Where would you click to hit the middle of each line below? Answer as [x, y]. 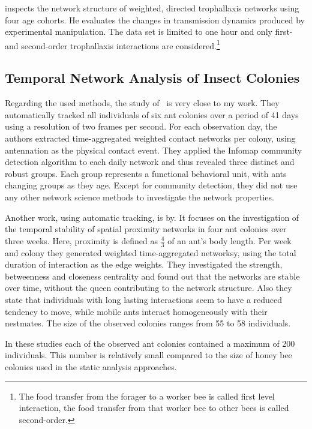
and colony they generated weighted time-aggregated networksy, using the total [151, 252]
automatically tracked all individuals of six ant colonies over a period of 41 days [152, 114]
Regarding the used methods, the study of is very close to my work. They [142, 103]
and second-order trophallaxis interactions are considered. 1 [112, 44]
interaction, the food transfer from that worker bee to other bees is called [154, 408]
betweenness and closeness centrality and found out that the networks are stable [152, 276]
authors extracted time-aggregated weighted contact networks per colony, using [150, 138]
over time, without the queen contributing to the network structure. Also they [148, 288]
